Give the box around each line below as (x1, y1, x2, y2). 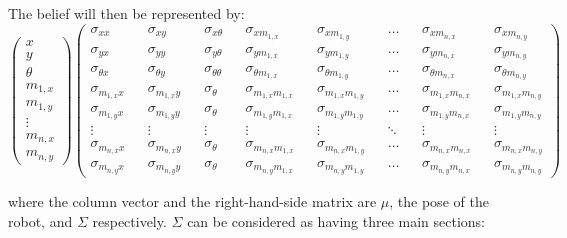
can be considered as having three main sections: (187, 210, 486, 231)
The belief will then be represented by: (8, 3, 245, 23)
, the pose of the (389, 190, 489, 211)
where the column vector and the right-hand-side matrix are (8, 190, 377, 211)
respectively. (92, 210, 167, 231)
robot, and (8, 210, 73, 231)
